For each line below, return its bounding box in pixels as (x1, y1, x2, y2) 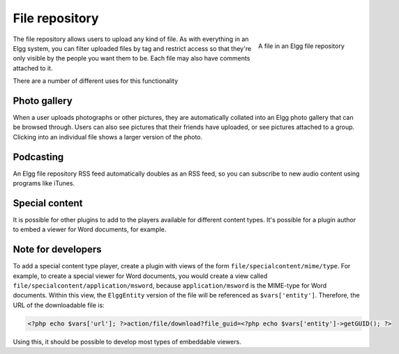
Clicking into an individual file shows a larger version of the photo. (13, 132, 203, 141)
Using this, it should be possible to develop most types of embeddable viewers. (13, 337, 242, 346)
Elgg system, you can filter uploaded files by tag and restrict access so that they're (13, 44, 252, 52)
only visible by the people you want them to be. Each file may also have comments (13, 54, 250, 63)
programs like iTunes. (13, 179, 75, 187)
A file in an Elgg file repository (258, 42, 345, 50)
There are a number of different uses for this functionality (13, 77, 179, 85)
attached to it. (13, 63, 53, 72)
